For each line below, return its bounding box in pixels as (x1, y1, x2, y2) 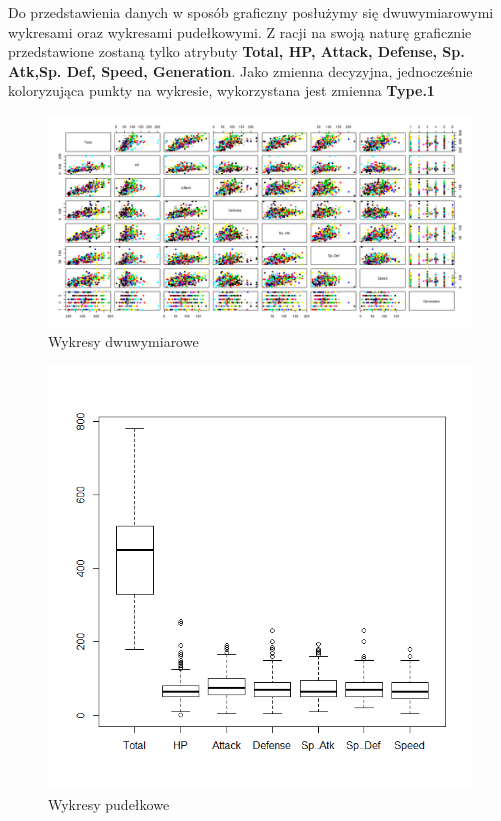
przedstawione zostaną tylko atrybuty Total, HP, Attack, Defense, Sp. (8, 41, 465, 62)
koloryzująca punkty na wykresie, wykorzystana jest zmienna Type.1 (8, 80, 435, 101)
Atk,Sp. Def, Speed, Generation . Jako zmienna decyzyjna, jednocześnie (8, 60, 473, 81)
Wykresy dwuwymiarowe (48, 331, 199, 352)
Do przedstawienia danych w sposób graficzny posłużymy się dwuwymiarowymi (8, 2, 494, 22)
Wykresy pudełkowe (48, 793, 170, 814)
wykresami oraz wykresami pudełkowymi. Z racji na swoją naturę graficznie (8, 21, 472, 42)
